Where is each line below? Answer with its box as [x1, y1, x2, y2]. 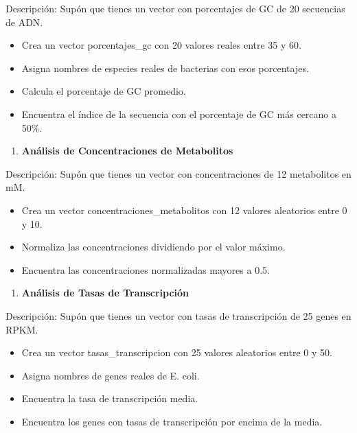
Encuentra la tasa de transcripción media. [21, 391, 198, 406]
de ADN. [5, 14, 43, 29]
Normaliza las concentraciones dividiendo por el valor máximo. [21, 239, 286, 254]
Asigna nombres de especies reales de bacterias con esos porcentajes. [21, 60, 309, 75]
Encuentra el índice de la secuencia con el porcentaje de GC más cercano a [21, 106, 337, 121]
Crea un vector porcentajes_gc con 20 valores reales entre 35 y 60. [21, 38, 301, 52]
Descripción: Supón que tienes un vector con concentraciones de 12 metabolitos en [5, 166, 352, 180]
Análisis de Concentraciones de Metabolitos [21, 143, 233, 158]
